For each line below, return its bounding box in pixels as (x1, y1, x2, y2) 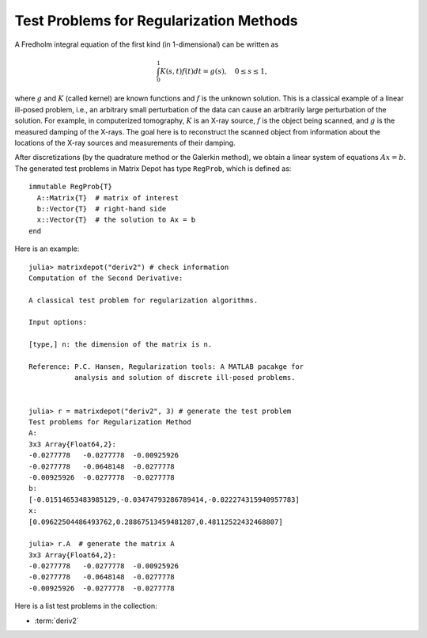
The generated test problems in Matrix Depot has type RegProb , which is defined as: (14, 163, 292, 173)
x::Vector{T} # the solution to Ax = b (36, 215, 196, 225)
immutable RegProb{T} (28, 182, 112, 192)
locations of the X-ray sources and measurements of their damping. (14, 139, 236, 148)
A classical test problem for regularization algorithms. (28, 295, 259, 305)
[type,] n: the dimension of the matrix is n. (28, 340, 213, 349)
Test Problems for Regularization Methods (14, 12, 298, 29)
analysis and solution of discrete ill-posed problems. (74, 373, 296, 382)
